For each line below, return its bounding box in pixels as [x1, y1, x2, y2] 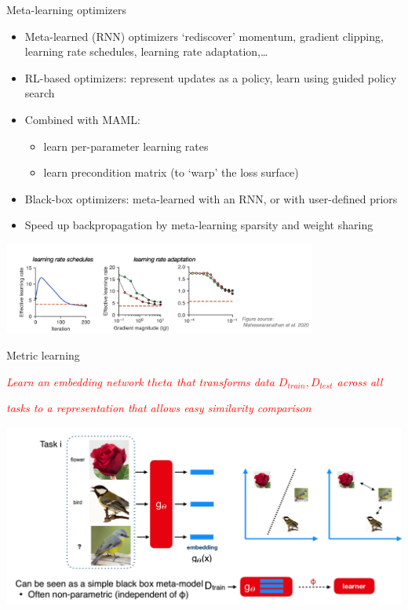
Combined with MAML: [24, 111, 141, 127]
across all [337, 373, 383, 389]
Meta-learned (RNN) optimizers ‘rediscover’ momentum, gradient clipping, [24, 27, 384, 44]
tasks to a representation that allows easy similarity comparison [6, 400, 311, 416]
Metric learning [6, 346, 80, 363]
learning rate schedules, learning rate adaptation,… [24, 43, 268, 60]
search [24, 85, 55, 101]
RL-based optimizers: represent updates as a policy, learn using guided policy [24, 69, 397, 86]
